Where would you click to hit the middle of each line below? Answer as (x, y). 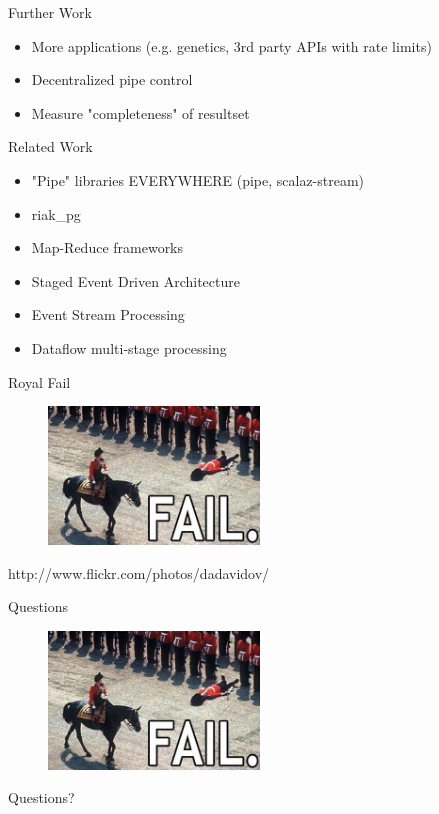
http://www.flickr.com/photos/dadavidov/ (139, 572)
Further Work (50, 12)
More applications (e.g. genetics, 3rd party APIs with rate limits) (231, 45)
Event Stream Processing (108, 314)
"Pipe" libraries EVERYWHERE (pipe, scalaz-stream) (198, 179)
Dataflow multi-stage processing (129, 347)
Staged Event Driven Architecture (135, 280)
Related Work (50, 146)
